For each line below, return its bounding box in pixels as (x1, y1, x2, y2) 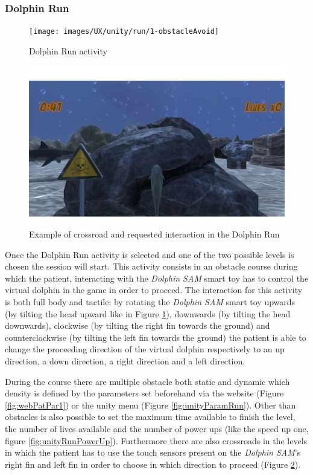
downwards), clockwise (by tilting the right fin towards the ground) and (5, 319, 270, 332)
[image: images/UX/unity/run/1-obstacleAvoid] (29, 27, 219, 36)
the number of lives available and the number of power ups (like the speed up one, (5, 422, 309, 435)
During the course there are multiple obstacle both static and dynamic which (5, 375, 290, 387)
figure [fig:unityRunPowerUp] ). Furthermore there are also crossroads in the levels (5, 434, 308, 447)
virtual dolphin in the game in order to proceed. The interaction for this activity (5, 283, 303, 296)
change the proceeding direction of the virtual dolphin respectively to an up (5, 343, 285, 355)
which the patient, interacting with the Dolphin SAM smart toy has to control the (5, 271, 309, 284)
